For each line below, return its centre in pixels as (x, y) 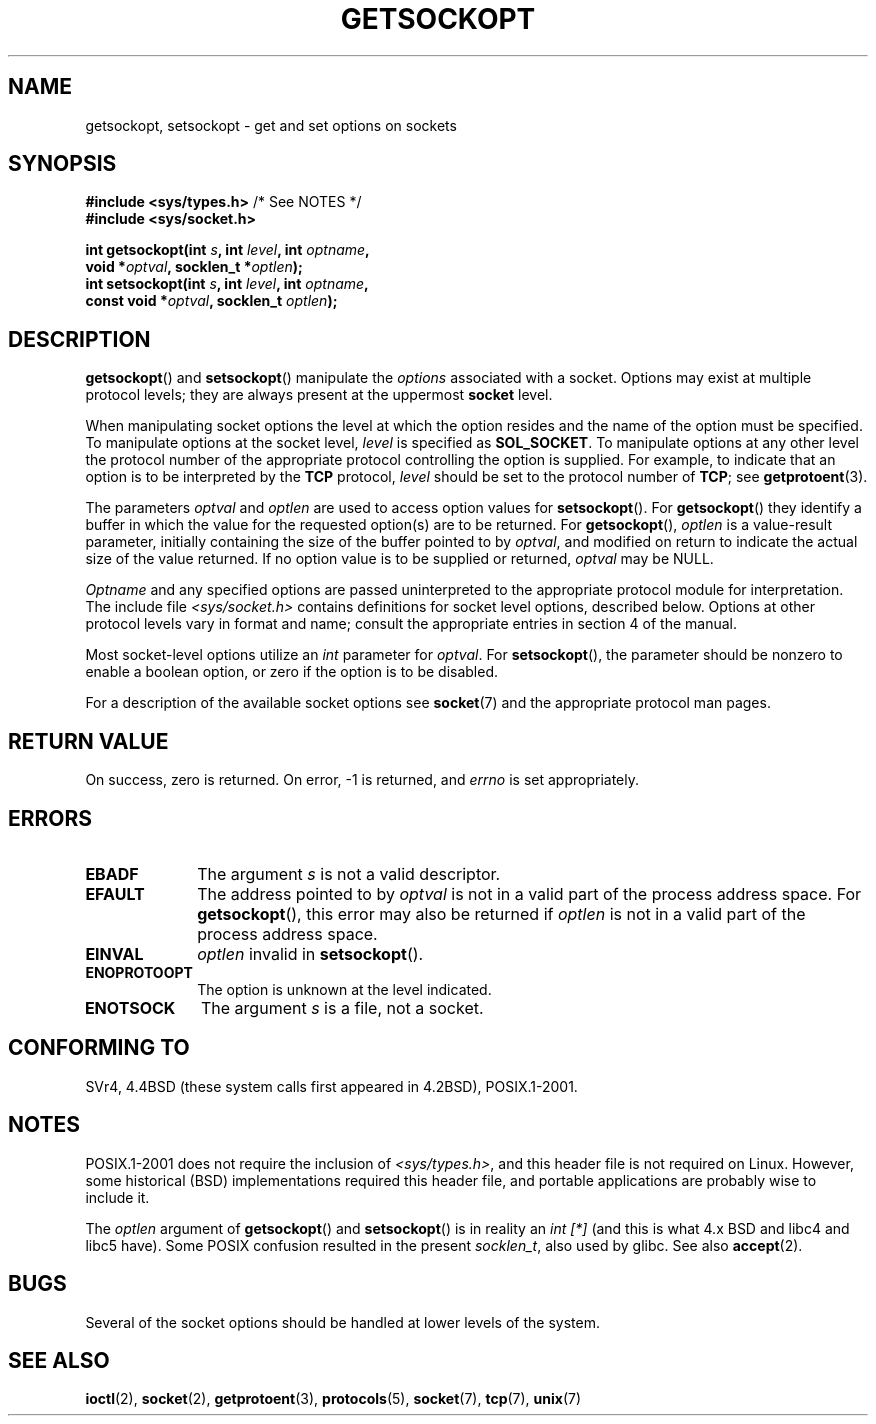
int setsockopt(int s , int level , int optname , (227, 284)
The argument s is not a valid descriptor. (349, 873)
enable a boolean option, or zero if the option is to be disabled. (292, 672)
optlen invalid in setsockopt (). (310, 953)
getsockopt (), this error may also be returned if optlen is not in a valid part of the (501, 913)
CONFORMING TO (99, 1048)
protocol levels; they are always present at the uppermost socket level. (319, 395)
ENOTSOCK (130, 1007)
